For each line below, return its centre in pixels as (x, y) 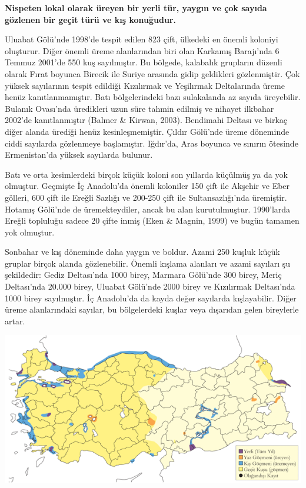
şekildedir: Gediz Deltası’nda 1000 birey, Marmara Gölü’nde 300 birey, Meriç (143, 275)
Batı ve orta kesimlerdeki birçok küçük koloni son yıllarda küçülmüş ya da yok (146, 174)
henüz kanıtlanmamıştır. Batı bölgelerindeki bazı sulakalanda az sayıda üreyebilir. (153, 97)
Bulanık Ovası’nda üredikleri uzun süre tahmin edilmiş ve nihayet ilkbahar (139, 108)
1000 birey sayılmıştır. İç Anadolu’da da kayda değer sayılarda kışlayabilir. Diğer (151, 298)
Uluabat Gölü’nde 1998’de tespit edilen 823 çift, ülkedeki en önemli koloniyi (142, 39)
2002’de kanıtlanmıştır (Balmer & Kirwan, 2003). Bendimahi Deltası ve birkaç (146, 120)
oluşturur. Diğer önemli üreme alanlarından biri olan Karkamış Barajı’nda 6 (142, 50)
